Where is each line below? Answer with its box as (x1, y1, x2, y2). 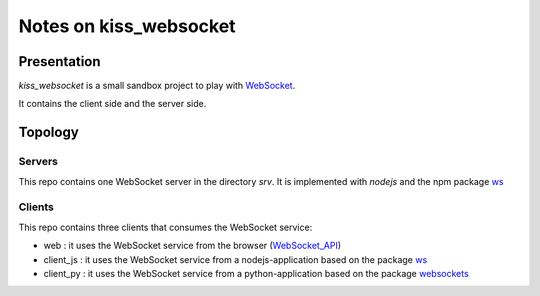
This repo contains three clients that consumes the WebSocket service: (18, 221, 313, 233)
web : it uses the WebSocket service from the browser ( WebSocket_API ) (43, 240, 342, 252)
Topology (18, 124, 79, 141)
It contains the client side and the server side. (18, 98, 207, 110)
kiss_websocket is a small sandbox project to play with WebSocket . (18, 80, 296, 92)
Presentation (18, 53, 101, 70)
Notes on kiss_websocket (18, 15, 236, 37)
